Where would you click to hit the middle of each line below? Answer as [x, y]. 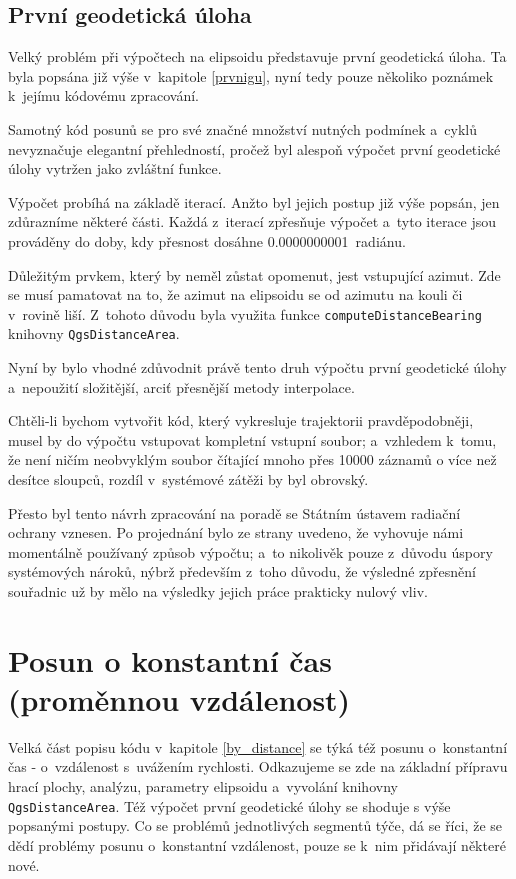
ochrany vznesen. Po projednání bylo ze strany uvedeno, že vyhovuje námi [236, 532]
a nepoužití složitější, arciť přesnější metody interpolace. [181, 386]
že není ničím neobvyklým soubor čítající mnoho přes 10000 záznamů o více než [252, 459]
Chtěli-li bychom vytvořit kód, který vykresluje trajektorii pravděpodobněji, [241, 420]
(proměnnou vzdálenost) [179, 698]
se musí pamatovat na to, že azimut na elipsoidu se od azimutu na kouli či [235, 294]
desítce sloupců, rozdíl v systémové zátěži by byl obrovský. [188, 479]
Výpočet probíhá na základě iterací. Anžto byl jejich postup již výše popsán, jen [254, 201]
